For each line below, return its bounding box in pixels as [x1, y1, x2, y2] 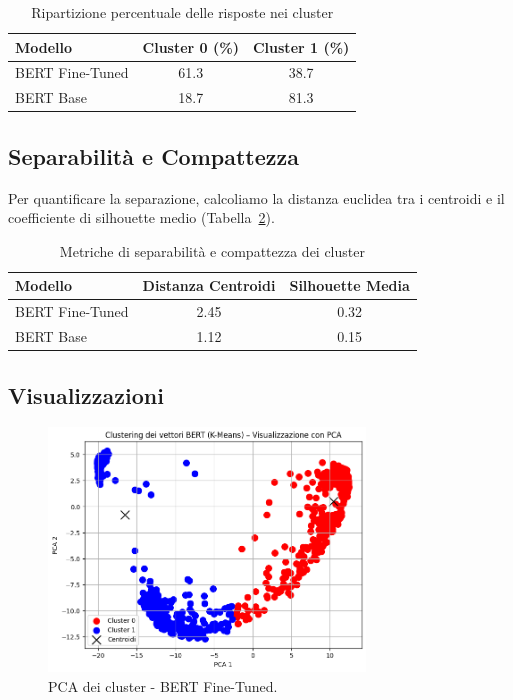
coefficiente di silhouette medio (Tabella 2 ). [8, 207, 275, 228]
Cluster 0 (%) [142, 36, 239, 57]
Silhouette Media [289, 275, 410, 296]
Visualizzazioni [8, 379, 164, 410]
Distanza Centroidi [142, 275, 276, 296]
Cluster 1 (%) [252, 36, 350, 57]
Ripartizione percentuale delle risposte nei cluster [31, 2, 334, 22]
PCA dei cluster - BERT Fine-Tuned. [48, 675, 278, 696]
